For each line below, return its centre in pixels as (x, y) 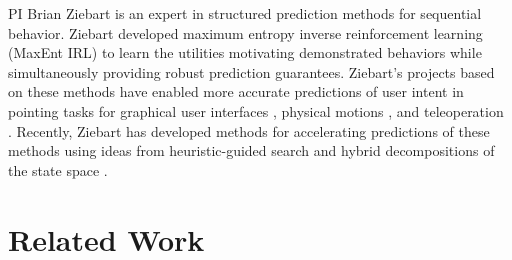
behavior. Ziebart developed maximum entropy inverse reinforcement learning (245, 32)
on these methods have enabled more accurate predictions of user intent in (236, 91)
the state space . (58, 169)
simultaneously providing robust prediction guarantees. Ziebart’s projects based (251, 71)
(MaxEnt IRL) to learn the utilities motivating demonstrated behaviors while (245, 52)
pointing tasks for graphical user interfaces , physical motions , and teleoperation (256, 110)
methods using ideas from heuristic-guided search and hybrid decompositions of (251, 150)
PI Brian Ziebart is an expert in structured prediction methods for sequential (245, 13)
